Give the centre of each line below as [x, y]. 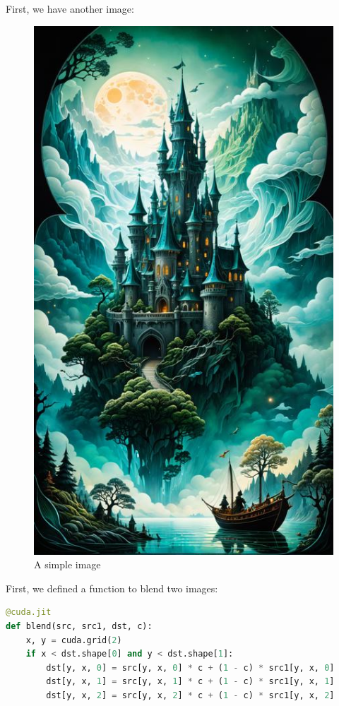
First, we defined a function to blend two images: [112, 588]
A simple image [67, 564]
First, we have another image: [70, 8]
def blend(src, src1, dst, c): [79, 627]
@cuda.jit [29, 612]
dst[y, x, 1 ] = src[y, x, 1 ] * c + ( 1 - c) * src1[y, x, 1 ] [190, 682]
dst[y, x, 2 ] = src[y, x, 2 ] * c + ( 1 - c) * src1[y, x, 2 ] [190, 695]
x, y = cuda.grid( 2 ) [74, 640]
